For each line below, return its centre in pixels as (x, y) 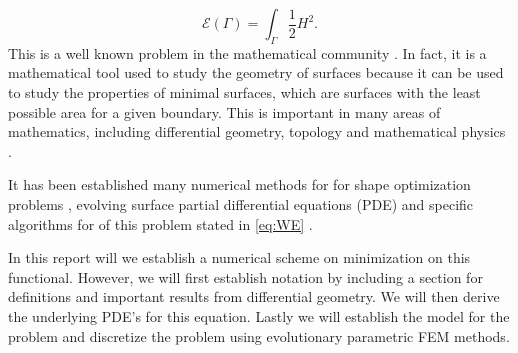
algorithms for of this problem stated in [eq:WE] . (160, 223)
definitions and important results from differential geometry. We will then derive (254, 296)
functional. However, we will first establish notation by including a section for (245, 276)
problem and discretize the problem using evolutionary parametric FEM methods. (259, 335)
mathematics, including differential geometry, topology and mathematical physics (257, 131)
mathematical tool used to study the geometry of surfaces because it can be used (256, 72)
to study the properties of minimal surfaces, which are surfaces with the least (244, 91)
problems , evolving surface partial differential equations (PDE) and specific (241, 203)
